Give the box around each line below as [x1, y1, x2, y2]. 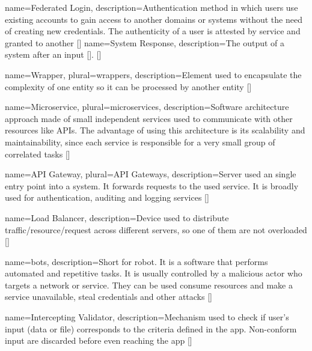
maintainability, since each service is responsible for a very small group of [5, 135, 275, 148]
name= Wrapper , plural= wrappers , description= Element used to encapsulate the [5, 68, 302, 81]
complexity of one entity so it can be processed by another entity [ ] [5, 80, 252, 93]
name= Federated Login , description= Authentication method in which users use [5, 1, 298, 13]
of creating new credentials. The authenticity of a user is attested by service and [5, 25, 301, 37]
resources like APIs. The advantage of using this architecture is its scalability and [5, 124, 305, 136]
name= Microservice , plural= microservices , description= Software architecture [5, 100, 289, 113]
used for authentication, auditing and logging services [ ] [5, 191, 209, 204]
